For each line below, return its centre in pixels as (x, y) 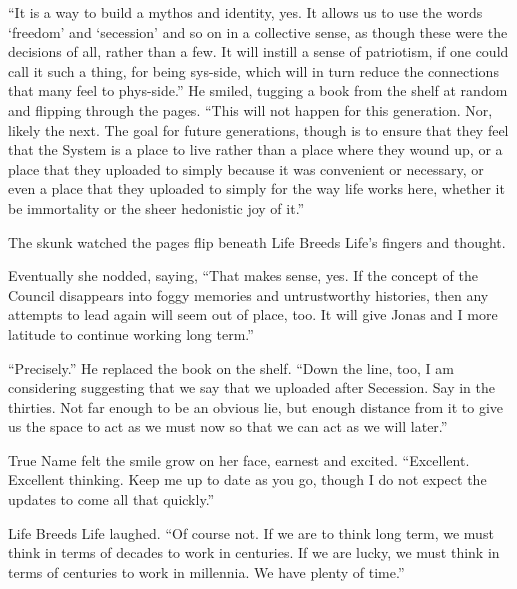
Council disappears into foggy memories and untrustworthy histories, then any (248, 294)
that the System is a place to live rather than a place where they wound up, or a (255, 149)
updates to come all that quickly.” (111, 499)
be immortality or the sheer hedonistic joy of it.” (156, 207)
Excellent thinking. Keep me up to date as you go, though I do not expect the (247, 479)
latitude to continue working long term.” (131, 333)
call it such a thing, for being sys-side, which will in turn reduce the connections (253, 70)
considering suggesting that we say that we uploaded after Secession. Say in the (252, 387)
